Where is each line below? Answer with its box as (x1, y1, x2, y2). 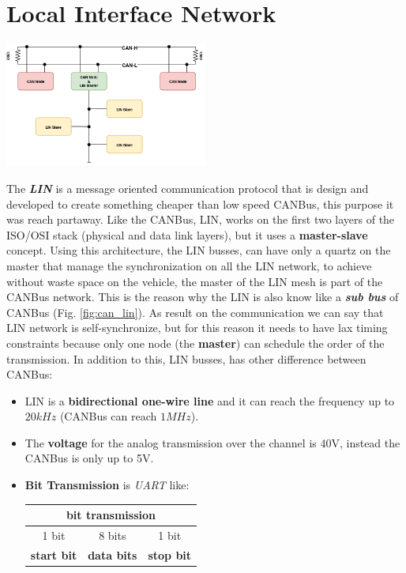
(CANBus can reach (59, 408, 157, 424)
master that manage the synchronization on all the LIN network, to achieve (6, 257, 372, 273)
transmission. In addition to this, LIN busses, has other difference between (6, 350, 367, 367)
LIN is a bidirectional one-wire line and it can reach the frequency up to (24, 392, 395, 409)
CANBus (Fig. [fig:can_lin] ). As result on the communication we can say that (6, 303, 384, 320)
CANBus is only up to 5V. (24, 450, 154, 466)
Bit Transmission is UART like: (24, 477, 190, 493)
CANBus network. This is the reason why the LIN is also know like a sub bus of (6, 288, 399, 305)
